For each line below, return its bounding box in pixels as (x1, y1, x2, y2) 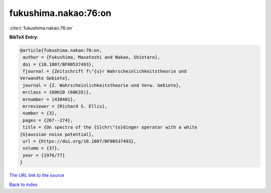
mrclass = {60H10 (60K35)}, (23, 89, 92, 95)
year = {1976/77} (23, 152, 65, 158)
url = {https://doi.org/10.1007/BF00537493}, (23, 138, 137, 144)
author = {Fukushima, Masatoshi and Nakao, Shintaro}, (23, 54, 161, 60)
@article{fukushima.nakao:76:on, (20, 47, 102, 53)
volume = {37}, (23, 145, 60, 151)
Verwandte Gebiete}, (20, 75, 70, 81)
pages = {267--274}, (23, 117, 73, 123)
